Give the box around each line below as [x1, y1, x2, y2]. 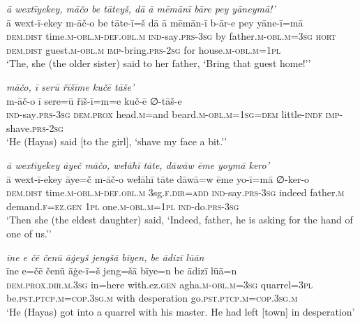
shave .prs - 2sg [6, 120, 63, 135]
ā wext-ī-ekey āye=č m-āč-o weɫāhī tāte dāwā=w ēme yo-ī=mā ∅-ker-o [6, 171, 310, 186]
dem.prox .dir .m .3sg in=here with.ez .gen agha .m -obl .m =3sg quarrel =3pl [6, 277, 313, 291]
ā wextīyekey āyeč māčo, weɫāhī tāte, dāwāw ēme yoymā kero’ [6, 157, 269, 172]
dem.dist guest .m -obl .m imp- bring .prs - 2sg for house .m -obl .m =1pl [6, 42, 280, 57]
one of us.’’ [6, 226, 52, 240]
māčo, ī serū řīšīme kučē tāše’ [6, 79, 135, 94]
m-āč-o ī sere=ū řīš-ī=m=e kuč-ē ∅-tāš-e [6, 93, 182, 108]
